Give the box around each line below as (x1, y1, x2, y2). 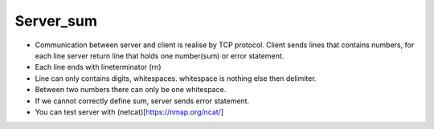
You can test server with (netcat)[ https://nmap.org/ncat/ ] (35, 107, 224, 116)
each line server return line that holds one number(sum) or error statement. (35, 50, 285, 60)
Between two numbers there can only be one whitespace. (35, 85, 227, 95)
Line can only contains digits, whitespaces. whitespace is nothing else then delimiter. (35, 73, 317, 83)
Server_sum (14, 12, 98, 30)
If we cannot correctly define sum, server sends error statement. (35, 96, 249, 106)
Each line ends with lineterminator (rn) (35, 62, 162, 72)
